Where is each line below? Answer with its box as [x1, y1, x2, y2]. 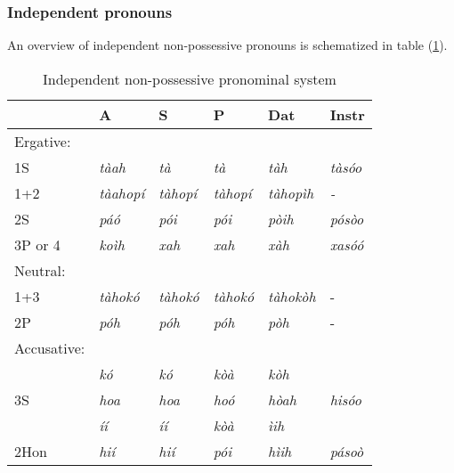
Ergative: [14, 130, 71, 151]
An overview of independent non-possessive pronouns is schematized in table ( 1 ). [7, 36, 448, 54]
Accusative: [14, 337, 85, 358]
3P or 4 [14, 233, 61, 255]
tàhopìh [268, 182, 314, 203]
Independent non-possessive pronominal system [42, 68, 336, 89]
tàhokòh [268, 285, 316, 306]
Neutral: [14, 259, 66, 281]
